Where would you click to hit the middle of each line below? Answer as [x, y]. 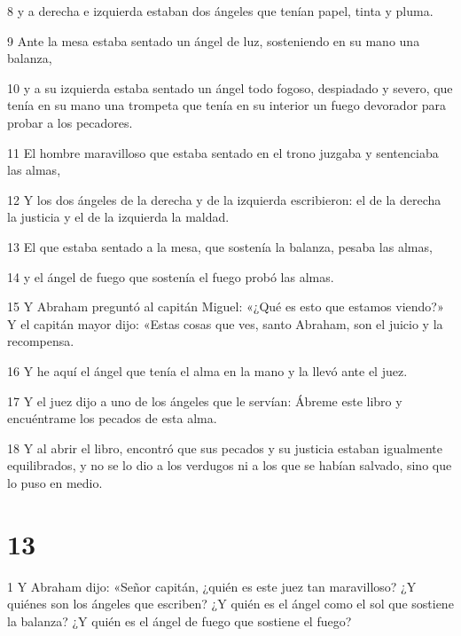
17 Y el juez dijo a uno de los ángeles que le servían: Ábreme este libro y [205, 400]
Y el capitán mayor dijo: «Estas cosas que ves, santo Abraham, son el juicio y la [225, 323]
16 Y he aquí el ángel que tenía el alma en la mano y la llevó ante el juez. [207, 370]
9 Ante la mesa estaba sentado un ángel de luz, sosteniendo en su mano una [214, 40]
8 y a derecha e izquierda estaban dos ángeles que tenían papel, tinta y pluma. [220, 11]
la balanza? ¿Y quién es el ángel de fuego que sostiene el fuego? [180, 620]
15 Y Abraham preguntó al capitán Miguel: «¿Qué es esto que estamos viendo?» [226, 306]
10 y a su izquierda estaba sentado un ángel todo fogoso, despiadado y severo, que [230, 87]
